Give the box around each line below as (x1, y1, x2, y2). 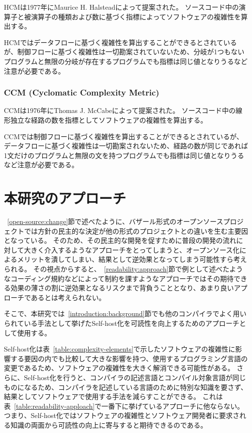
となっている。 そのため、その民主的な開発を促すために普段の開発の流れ (4, 235, 236, 245)
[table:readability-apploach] (14, 401, 95, 411)
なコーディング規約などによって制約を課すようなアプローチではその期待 (4, 273, 234, 283)
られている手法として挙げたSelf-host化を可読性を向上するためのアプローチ (4, 318, 239, 328)
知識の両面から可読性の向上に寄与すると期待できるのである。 (10, 419, 207, 430)
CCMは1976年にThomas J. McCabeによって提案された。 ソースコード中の (4, 105, 236, 115)
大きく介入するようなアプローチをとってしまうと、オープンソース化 (24, 244, 240, 255)
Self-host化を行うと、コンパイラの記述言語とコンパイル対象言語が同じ (24, 372, 246, 382)
